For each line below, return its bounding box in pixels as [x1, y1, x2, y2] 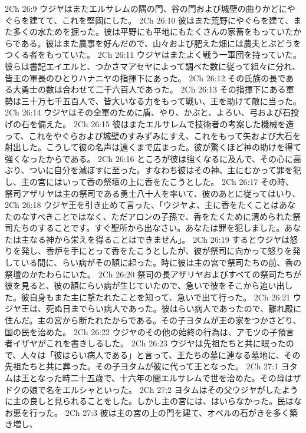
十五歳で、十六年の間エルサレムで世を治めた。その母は [78, 372, 293, 384]
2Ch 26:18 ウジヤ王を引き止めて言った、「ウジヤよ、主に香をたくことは [5, 199, 279, 211]
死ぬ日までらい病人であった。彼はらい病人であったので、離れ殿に [45, 302, 302, 315]
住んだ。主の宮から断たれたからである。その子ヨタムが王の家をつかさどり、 [5, 314, 301, 326]
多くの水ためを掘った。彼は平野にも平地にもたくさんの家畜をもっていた [12, 25, 294, 38]
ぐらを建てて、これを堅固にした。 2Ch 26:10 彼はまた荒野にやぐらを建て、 [5, 14, 294, 26]
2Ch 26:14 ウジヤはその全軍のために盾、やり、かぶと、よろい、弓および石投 [5, 106, 299, 118]
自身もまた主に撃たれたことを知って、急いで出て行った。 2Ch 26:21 [29, 290, 291, 303]
